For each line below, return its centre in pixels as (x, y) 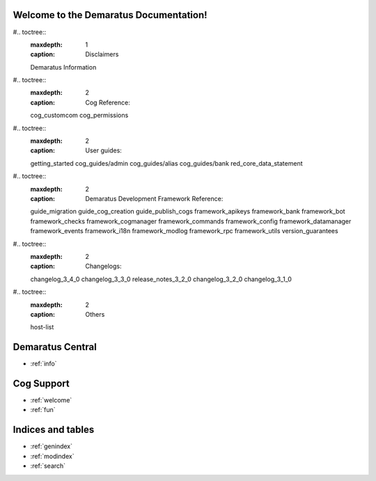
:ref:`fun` (43, 410)
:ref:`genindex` (52, 446)
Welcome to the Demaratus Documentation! (110, 15)
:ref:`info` (44, 364)
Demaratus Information (63, 67)
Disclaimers (102, 54)
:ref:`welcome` (51, 400)
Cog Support (41, 384)
